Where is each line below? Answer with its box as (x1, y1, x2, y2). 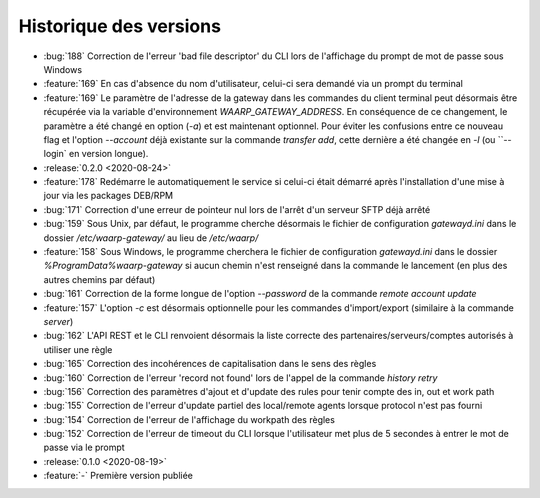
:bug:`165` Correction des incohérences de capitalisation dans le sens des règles (43, 358, 377, 370)
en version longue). (68, 148, 149, 160)
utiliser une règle (43, 343, 113, 355)
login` (43, 148, 67, 160)
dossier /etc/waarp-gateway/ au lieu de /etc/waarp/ (43, 231, 259, 244)
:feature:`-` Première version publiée (43, 470, 194, 482)
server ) (43, 315, 74, 327)
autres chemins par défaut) (43, 273, 156, 285)
